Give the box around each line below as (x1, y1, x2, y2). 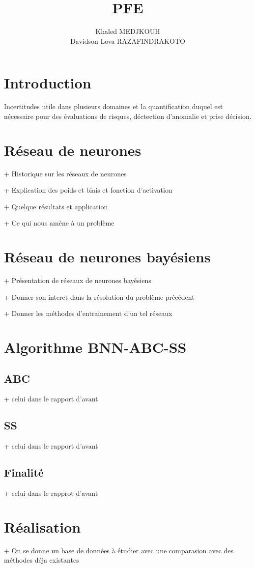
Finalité (4, 465, 44, 480)
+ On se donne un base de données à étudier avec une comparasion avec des (4, 545, 234, 555)
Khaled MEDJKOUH (95, 26, 160, 36)
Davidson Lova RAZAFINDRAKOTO (70, 35, 185, 46)
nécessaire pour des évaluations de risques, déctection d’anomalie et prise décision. (4, 111, 252, 121)
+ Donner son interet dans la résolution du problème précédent (4, 291, 195, 302)
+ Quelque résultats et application (4, 201, 108, 211)
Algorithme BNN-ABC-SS (4, 337, 187, 357)
